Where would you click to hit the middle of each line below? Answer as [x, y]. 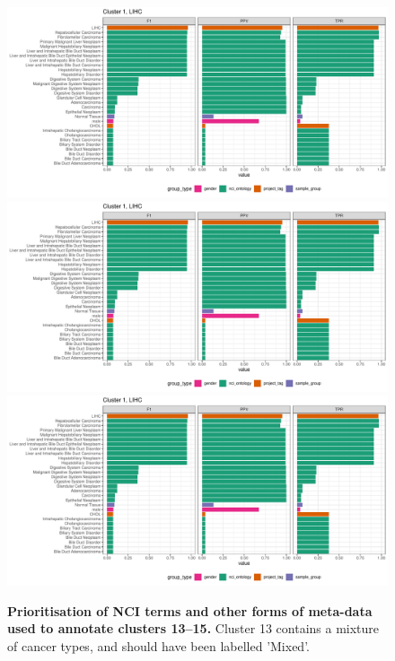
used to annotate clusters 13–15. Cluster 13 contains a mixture [193, 628]
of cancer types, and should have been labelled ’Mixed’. [158, 645]
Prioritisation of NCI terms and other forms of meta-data [190, 610]
